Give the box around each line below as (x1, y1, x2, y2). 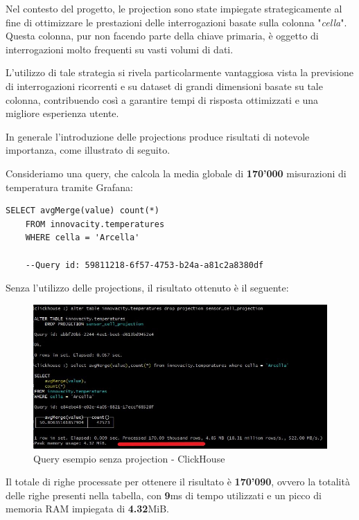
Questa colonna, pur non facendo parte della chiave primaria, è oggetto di (6, 28, 319, 43)
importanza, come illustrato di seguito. (6, 143, 170, 157)
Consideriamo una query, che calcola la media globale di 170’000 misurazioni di (6, 165, 347, 180)
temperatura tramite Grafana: (6, 179, 133, 194)
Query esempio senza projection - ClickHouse (33, 451, 225, 465)
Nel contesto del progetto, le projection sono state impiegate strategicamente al (6, 1, 342, 15)
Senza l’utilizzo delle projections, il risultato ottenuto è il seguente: (6, 280, 289, 295)
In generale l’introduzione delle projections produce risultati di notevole (6, 129, 310, 143)
